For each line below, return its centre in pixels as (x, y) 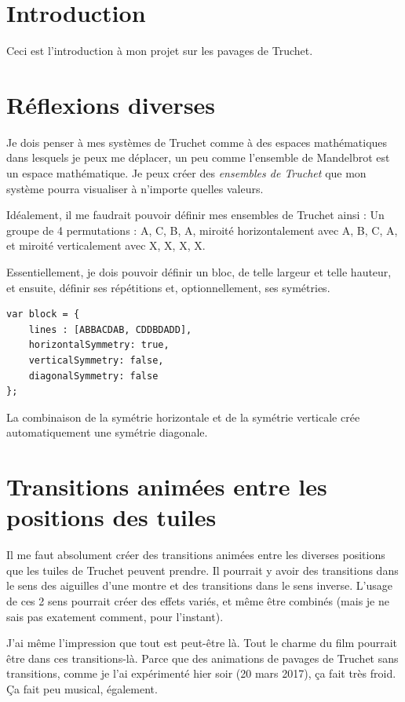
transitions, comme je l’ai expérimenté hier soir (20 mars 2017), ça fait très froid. (201, 673)
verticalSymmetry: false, (96, 360)
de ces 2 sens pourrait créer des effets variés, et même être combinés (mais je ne (198, 601)
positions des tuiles (111, 517)
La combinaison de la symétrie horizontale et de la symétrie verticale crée (183, 417)
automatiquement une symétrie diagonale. (107, 432)
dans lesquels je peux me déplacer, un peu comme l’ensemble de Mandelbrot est (198, 157)
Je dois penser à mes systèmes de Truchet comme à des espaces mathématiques (197, 142)
